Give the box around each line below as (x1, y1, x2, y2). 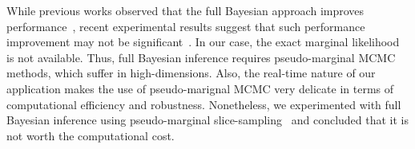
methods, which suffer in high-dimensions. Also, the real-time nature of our (6, 65, 376, 81)
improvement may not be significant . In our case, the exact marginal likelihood (6, 33, 400, 50)
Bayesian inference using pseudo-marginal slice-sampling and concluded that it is (6, 112, 409, 128)
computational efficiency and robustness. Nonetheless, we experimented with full (6, 96, 401, 112)
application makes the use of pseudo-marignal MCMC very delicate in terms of (6, 80, 394, 96)
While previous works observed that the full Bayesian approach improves (6, 2, 365, 18)
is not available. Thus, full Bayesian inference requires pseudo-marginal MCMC (6, 49, 396, 65)
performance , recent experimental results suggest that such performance (6, 18, 365, 34)
